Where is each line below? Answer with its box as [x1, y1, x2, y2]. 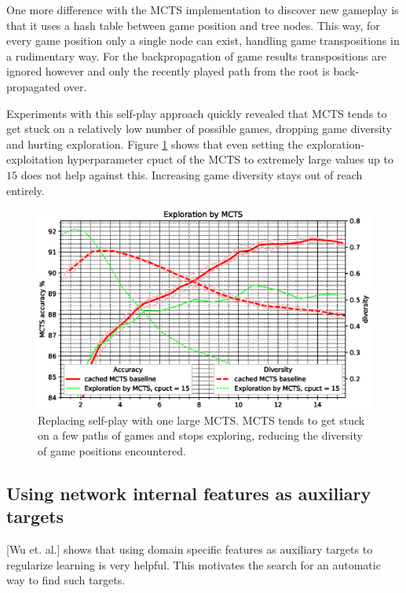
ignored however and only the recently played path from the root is [6, 63, 330, 79]
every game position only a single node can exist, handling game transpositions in [6, 32, 400, 49]
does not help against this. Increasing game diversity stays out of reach [20, 166, 363, 182]
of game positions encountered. [38, 442, 186, 459]
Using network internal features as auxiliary [6, 481, 371, 505]
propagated [6, 78, 60, 94]
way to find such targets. [6, 572, 126, 588]
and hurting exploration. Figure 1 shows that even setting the [6, 135, 303, 152]
